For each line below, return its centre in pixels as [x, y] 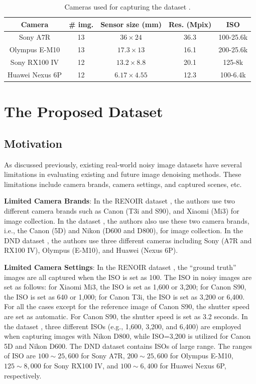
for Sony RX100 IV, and [81, 365]
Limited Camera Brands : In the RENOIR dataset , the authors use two [119, 201]
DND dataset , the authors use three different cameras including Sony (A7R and [128, 240]
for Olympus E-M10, [202, 356]
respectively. [23, 375]
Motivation [33, 143]
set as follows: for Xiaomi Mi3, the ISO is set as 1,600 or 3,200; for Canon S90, [125, 287]
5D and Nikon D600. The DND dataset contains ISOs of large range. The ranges [128, 346]
